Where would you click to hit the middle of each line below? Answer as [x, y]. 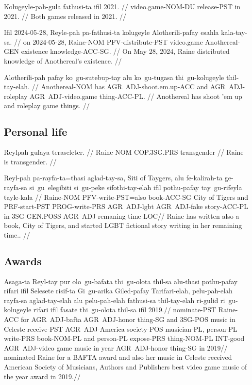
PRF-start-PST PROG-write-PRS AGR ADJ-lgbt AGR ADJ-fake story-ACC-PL [126, 206]
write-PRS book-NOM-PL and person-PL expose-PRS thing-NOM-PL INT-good [124, 338]
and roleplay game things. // [47, 105]
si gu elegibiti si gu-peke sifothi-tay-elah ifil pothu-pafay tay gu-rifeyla [136, 187]
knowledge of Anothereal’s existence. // [63, 60]
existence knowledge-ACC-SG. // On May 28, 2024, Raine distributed [125, 51]
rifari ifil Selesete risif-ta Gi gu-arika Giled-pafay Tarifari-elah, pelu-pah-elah [118, 291]
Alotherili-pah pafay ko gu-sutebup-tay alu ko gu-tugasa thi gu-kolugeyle [114, 77]
